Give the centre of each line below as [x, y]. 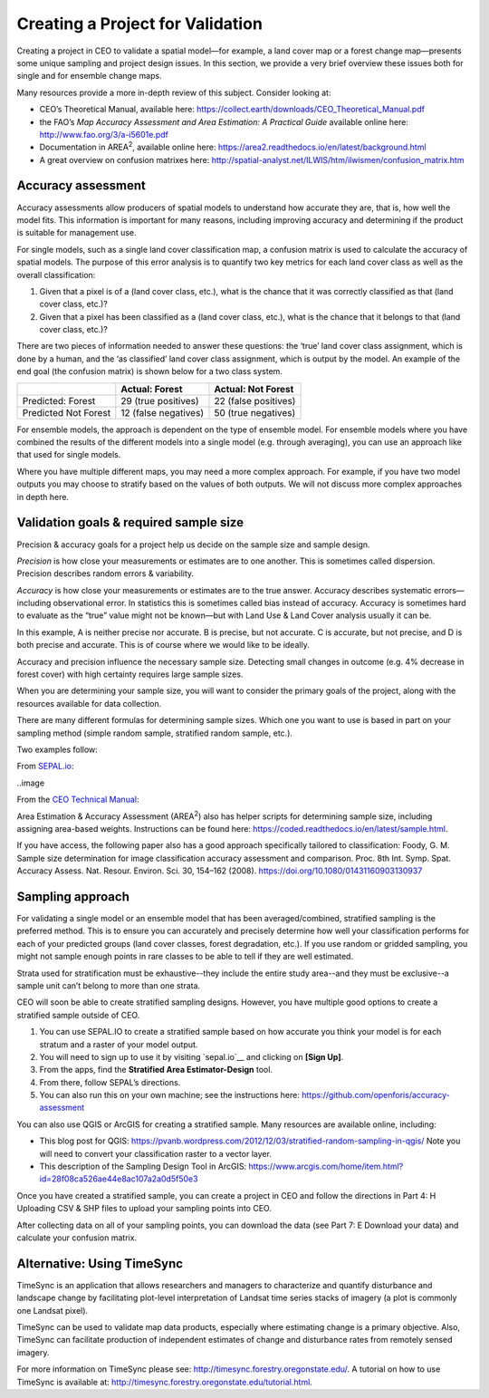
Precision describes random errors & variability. [105, 574]
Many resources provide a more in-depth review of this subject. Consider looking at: [174, 92]
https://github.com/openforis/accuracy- [376, 1095]
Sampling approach [73, 897]
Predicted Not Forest [67, 412]
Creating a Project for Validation [139, 24]
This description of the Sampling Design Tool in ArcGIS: [143, 1167]
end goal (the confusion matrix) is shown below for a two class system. [149, 371]
